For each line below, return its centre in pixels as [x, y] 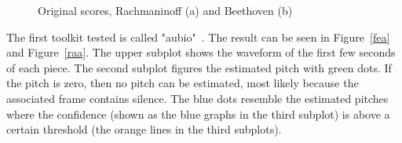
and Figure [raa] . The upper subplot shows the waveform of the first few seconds [201, 52]
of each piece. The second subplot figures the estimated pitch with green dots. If [199, 67]
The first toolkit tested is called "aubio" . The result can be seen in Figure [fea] [198, 37]
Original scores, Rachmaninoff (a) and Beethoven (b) [165, 10]
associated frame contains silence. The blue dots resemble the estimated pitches [197, 98]
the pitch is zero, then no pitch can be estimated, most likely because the [183, 83]
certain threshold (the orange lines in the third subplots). [144, 129]
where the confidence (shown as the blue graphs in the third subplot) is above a [198, 114]
